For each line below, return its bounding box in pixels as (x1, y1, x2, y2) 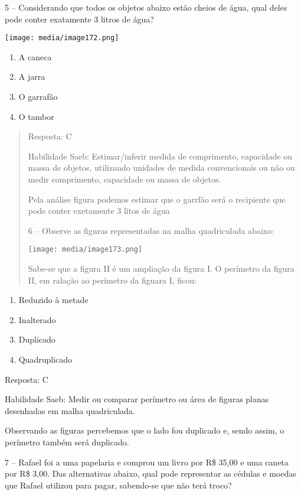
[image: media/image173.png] (28, 245, 143, 254)
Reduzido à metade (18, 294, 89, 306)
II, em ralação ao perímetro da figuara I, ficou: (28, 273, 197, 286)
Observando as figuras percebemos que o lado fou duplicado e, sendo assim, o (5, 424, 284, 437)
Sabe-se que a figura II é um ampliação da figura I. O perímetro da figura (28, 262, 295, 275)
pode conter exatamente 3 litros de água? (5, 12, 154, 25)
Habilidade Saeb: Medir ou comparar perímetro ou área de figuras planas (5, 393, 269, 405)
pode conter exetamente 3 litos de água (28, 204, 170, 217)
